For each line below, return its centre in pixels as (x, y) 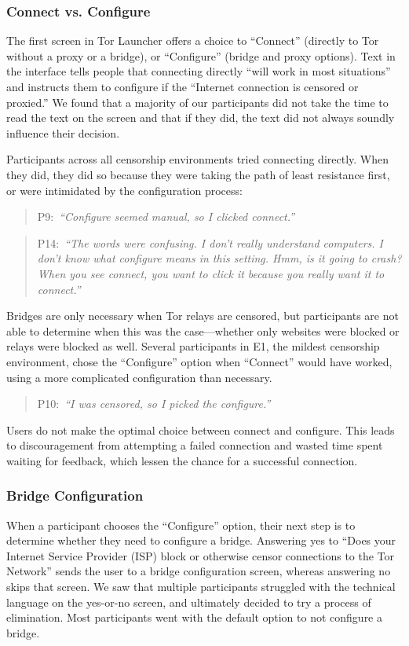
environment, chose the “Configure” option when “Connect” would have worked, (199, 361)
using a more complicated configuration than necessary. (139, 377)
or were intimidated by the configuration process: (124, 190)
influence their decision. (63, 132)
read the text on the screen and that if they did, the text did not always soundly (201, 117)
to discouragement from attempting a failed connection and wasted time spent (195, 445)
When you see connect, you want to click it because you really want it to (211, 273)
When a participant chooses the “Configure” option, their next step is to (181, 525)
